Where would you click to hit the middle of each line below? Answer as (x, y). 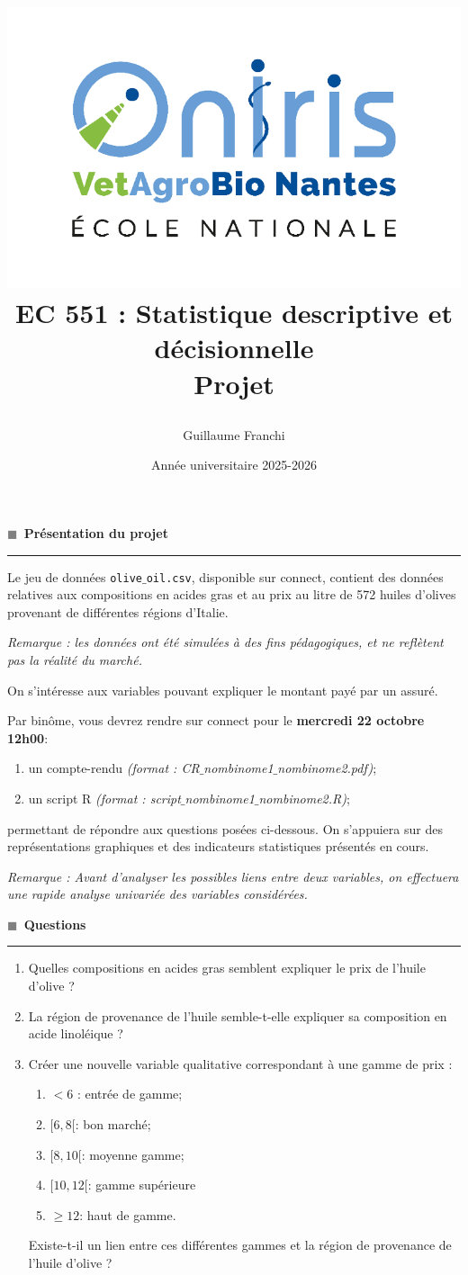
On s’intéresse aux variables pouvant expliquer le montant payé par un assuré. (223, 690)
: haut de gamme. (128, 1214)
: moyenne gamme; (133, 1154)
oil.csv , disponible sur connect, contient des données (295, 576)
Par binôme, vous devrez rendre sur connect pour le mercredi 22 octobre (216, 720)
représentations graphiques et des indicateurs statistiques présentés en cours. (218, 846)
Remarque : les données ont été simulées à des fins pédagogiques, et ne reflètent (225, 642)
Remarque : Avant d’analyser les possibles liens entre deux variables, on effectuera (233, 876)
